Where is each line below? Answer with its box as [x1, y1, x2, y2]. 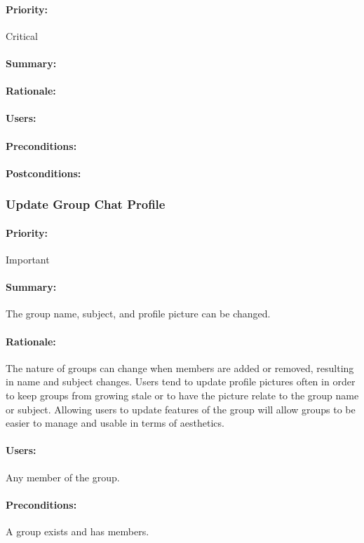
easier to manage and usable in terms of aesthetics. [6, 415, 224, 430]
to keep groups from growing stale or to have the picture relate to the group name [6, 387, 359, 402]
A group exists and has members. [6, 523, 149, 538]
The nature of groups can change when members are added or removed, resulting [6, 360, 354, 375]
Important [6, 252, 50, 266]
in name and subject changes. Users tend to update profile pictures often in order [6, 374, 356, 389]
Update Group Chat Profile [6, 195, 166, 213]
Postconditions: [6, 165, 81, 180]
